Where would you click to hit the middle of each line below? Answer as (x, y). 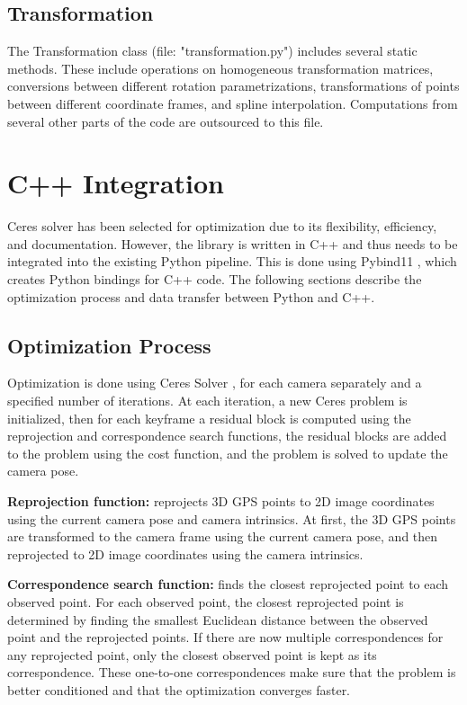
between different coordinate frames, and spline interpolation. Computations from (233, 103)
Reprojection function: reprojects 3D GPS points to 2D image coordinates (221, 501)
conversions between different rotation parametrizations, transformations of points (233, 86)
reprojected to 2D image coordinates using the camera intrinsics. (185, 553)
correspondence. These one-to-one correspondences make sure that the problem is (232, 672)
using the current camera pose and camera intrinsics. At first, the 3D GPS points (232, 518)
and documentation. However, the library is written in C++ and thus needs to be (233, 243)
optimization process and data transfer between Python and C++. (191, 296)
